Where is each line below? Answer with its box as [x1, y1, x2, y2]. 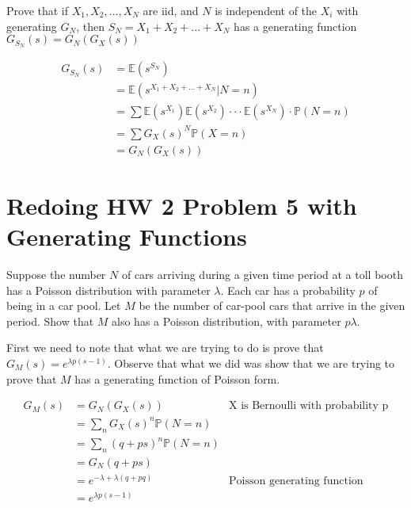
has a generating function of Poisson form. [74, 370, 280, 387]
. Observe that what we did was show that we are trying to [107, 354, 395, 371]
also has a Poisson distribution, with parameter [112, 312, 341, 329]
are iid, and [143, 2, 199, 18]
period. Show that [6, 312, 94, 329]
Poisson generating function [229, 475, 363, 487]
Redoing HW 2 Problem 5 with [6, 189, 357, 221]
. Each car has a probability [220, 281, 356, 298]
